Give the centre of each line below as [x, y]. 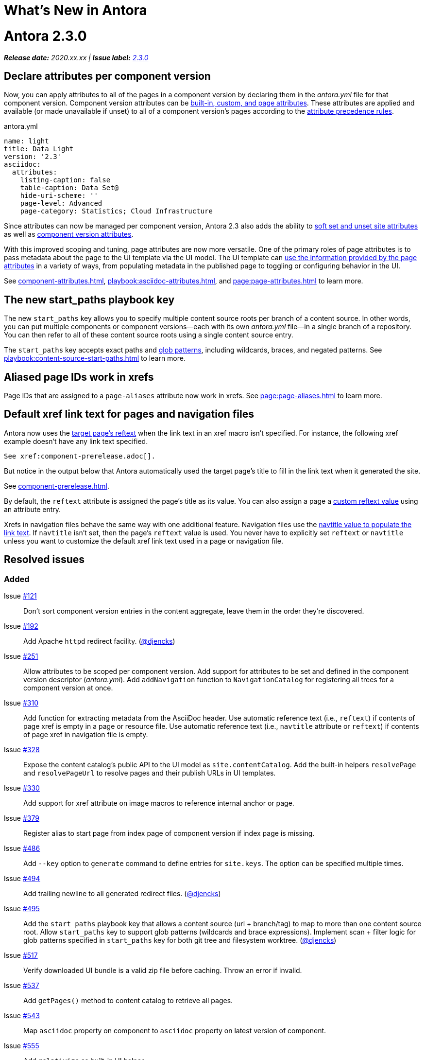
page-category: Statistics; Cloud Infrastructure [116, 211]
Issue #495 [22, 909]
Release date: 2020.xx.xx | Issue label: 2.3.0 [76, 57]
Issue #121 [20, 596]
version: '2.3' [33, 157]
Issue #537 [22, 986]
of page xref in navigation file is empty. [86, 735]
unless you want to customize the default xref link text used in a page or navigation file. [144, 541]
